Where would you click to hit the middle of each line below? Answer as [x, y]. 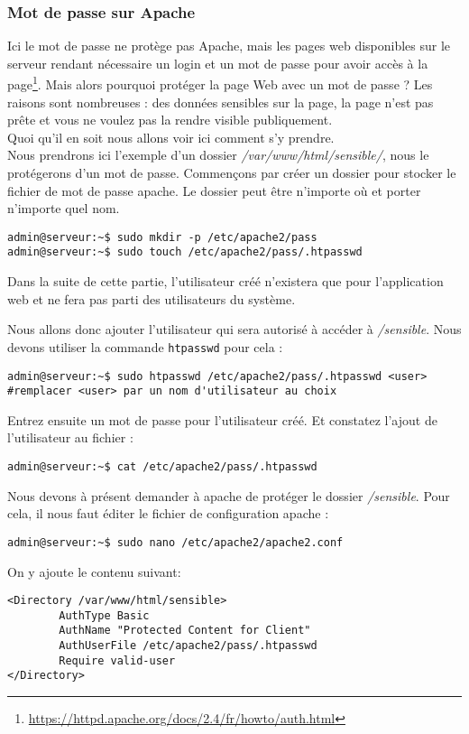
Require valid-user [117, 660]
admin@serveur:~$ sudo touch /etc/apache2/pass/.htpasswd [185, 252]
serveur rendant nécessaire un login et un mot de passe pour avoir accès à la [218, 63]
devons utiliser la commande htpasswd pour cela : [145, 346]
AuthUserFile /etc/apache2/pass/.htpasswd [188, 646]
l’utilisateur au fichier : [70, 437]
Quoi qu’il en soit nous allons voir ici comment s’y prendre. [171, 137]
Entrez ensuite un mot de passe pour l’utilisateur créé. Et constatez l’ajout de [222, 419]
